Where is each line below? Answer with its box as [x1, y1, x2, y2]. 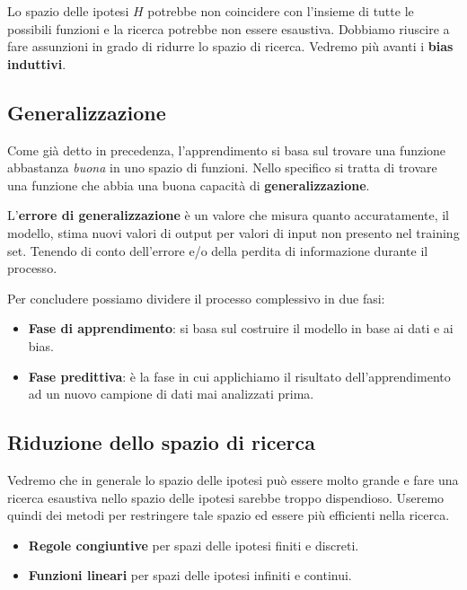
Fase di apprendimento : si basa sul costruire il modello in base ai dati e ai [28, 319, 454, 338]
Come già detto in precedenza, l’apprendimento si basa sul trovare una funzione [7, 140, 446, 159]
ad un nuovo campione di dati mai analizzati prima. [28, 384, 314, 403]
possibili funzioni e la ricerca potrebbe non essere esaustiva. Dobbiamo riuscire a [7, 19, 450, 38]
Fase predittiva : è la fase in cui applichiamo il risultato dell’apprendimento [28, 366, 451, 385]
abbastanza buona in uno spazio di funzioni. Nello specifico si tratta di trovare [7, 158, 437, 177]
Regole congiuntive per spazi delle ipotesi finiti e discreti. [28, 535, 359, 554]
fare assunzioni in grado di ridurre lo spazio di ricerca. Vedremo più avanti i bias [7, 37, 454, 56]
